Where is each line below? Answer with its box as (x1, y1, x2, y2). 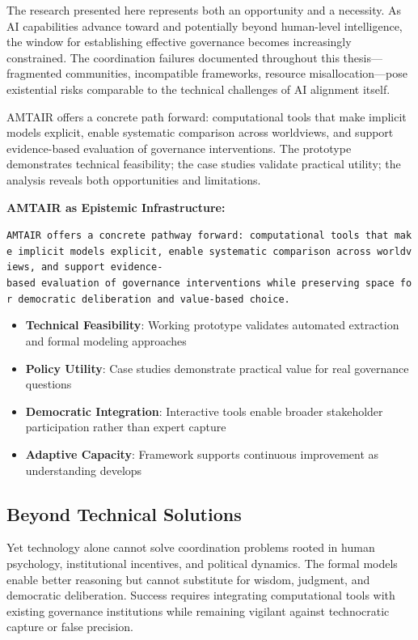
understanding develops (25, 461, 142, 478)
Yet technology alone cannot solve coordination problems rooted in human (6, 539, 375, 556)
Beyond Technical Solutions (6, 501, 242, 526)
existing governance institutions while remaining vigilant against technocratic (6, 602, 390, 619)
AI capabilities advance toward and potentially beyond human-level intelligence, (6, 17, 403, 34)
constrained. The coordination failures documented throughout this (6, 49, 340, 66)
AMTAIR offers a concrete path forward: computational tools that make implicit (6, 108, 407, 125)
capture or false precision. (6, 618, 133, 635)
